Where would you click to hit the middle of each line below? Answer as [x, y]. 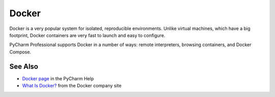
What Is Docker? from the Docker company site [72, 86]
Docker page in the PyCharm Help [58, 78]
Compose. [20, 52]
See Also [24, 66]
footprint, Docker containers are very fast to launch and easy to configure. [87, 35]
